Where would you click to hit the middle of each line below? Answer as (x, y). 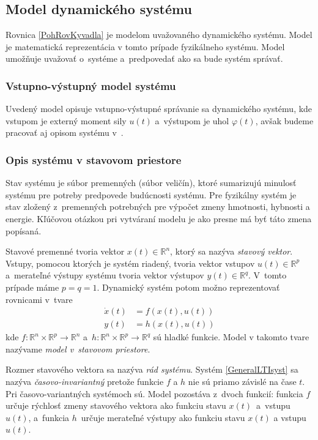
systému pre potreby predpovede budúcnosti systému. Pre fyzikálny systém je (151, 194)
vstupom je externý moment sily (66, 120)
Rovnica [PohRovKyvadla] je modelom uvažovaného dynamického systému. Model (159, 35)
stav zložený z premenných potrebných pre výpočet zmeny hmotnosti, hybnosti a (158, 207)
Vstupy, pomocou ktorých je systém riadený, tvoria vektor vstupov (130, 263)
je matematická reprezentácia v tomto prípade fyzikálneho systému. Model (145, 46)
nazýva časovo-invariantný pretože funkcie (85, 381)
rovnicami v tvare (39, 299)
